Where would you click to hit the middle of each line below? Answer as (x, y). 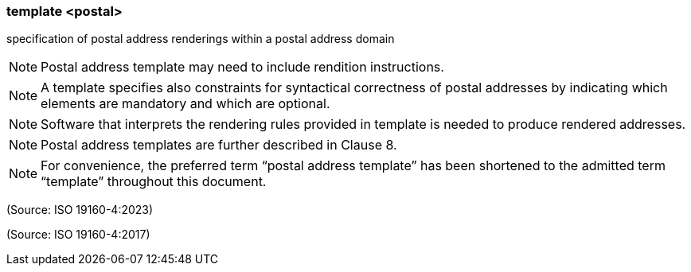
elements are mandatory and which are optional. (185, 104)
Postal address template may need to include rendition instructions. (242, 67)
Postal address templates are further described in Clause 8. (219, 145)
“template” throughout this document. (154, 182)
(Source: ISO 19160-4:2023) (80, 210)
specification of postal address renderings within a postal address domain (201, 39)
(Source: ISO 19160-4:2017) (78, 235)
